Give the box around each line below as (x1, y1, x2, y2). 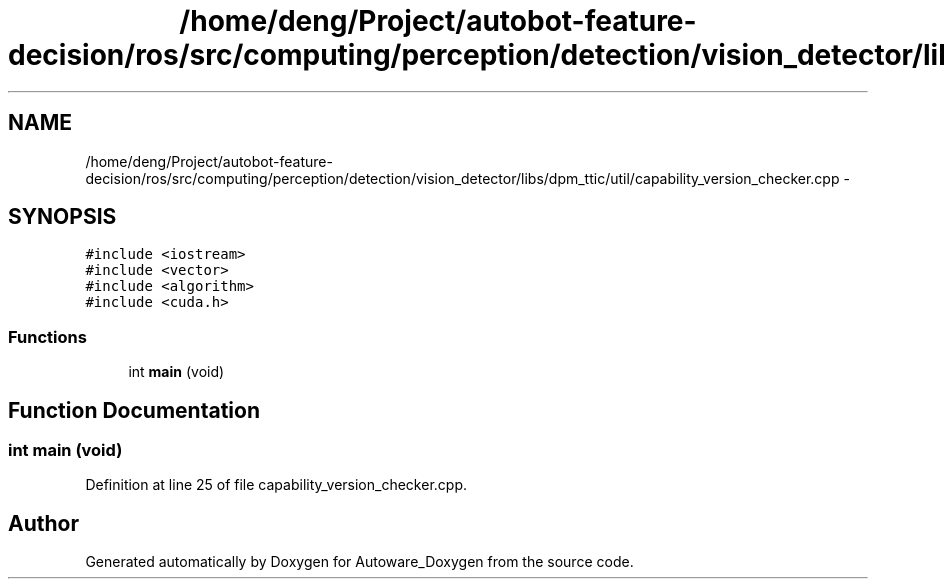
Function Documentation (8, 397, 260, 423)
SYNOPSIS (8, 204, 117, 230)
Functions (8, 326, 87, 347)
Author (8, 510, 79, 536)
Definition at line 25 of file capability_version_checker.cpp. (85, 476, 467, 494)
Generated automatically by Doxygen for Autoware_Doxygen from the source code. (85, 553, 634, 571)
